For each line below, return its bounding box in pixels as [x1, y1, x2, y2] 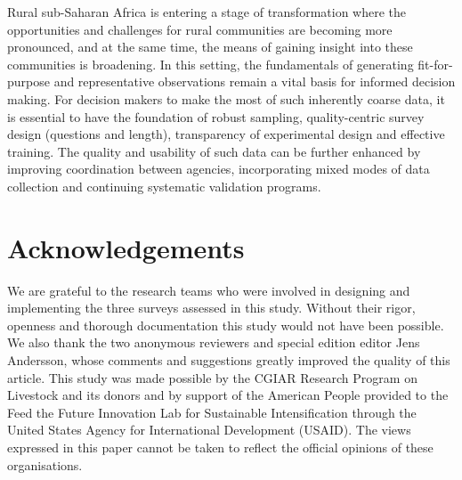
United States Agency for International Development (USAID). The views [7, 420, 411, 439]
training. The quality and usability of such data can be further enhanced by [7, 142, 421, 160]
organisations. [7, 455, 83, 474]
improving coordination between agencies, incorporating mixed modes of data [7, 159, 430, 178]
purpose [7, 72, 50, 91]
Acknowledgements [7, 229, 245, 265]
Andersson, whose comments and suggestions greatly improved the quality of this [7, 351, 450, 370]
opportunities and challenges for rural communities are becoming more [7, 20, 393, 38]
